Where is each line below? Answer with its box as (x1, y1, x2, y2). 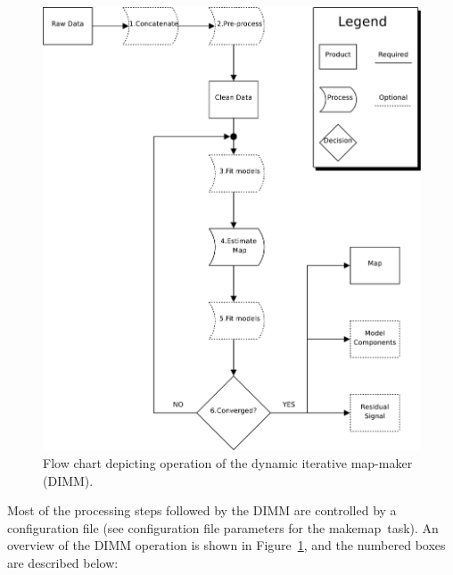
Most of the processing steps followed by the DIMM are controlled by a (7, 501, 397, 520)
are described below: (7, 553, 119, 571)
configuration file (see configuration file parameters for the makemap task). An (7, 518, 439, 537)
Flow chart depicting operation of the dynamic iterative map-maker (43, 453, 413, 472)
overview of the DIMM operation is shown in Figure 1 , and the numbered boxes (7, 536, 446, 554)
